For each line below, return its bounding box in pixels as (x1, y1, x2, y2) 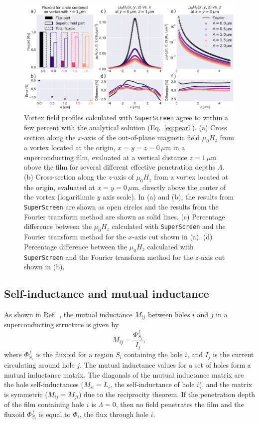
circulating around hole (4, 360, 75, 370)
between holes (147, 309, 190, 319)
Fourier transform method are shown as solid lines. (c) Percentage (24, 211, 225, 221)
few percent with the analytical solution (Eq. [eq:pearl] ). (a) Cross (24, 122, 227, 132)
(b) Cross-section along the (24, 172, 107, 182)
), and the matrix (199, 379, 253, 390)
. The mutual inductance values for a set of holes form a (80, 360, 251, 370)
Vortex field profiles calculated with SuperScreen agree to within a (24, 112, 228, 123)
